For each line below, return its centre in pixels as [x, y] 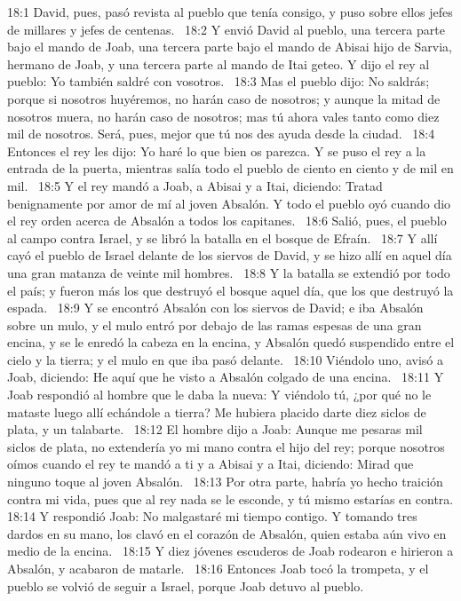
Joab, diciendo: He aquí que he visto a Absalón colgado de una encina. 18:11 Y [226, 377]
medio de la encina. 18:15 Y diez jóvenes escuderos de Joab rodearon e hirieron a [230, 551]
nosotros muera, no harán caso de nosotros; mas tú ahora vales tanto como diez [223, 116]
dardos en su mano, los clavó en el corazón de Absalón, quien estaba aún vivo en [227, 533]
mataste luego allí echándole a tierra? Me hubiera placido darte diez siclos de [217, 411]
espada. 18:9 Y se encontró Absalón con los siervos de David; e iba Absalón [215, 308]
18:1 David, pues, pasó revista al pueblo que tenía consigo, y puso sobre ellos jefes [230, 12]
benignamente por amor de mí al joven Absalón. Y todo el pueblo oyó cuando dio [229, 203]
